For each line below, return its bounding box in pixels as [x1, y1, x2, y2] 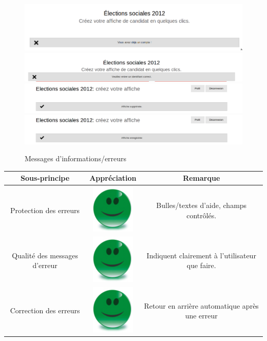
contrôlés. [186, 210, 217, 220]
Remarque [183, 173, 220, 183]
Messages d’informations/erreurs [25, 153, 127, 164]
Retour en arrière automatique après [144, 300, 259, 311]
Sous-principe [21, 173, 70, 183]
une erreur [185, 310, 218, 321]
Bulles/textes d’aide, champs [156, 199, 247, 210]
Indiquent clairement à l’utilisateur [146, 250, 256, 260]
